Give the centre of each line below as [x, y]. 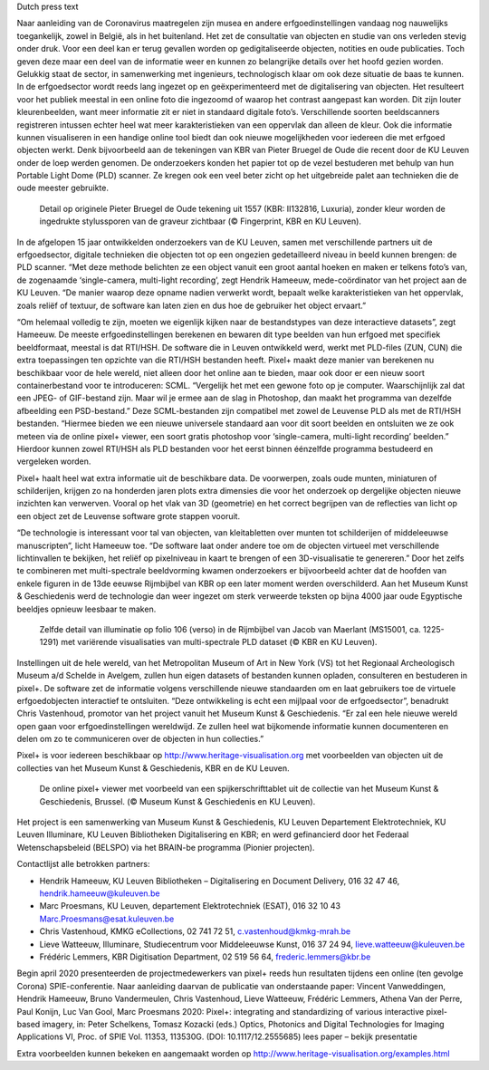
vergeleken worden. [54, 461]
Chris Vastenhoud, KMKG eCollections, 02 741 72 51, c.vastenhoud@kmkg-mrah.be [195, 931]
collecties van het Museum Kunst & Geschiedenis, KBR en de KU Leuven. [153, 768]
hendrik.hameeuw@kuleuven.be [100, 893]
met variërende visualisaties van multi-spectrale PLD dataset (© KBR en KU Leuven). [219, 642]
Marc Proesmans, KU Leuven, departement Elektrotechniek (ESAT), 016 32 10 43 [190, 906]
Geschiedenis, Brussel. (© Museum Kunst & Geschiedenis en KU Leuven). [177, 801]
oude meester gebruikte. [62, 188]
